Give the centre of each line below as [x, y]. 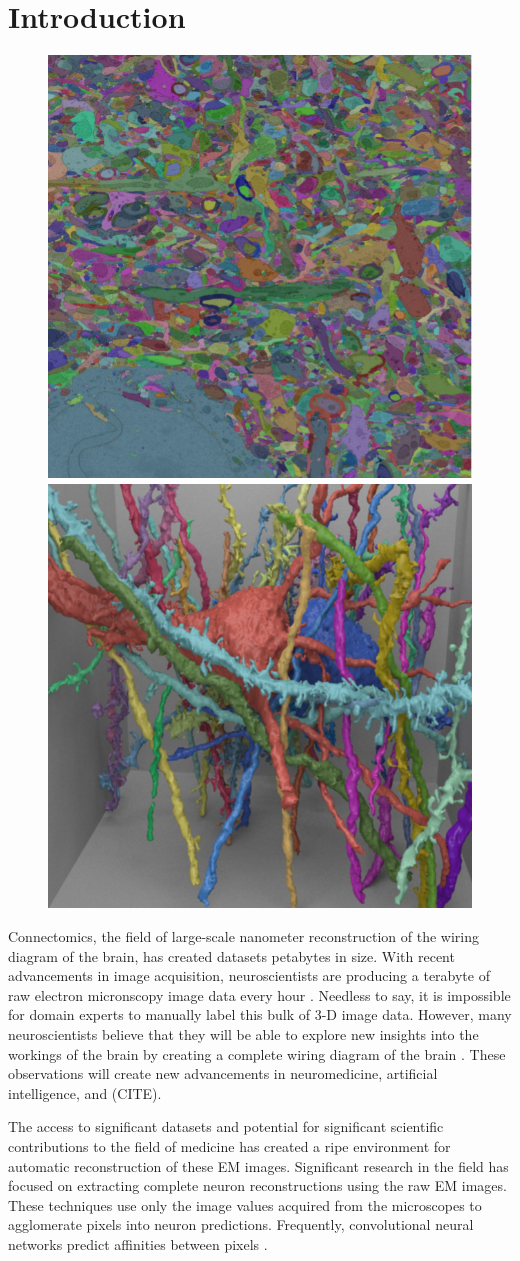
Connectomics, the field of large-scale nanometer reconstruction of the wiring [243, 935]
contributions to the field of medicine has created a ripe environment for [229, 1145]
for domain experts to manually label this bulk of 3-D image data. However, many [260, 1014]
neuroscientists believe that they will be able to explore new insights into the [243, 1033]
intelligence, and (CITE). [85, 1092]
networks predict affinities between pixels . [138, 1243]
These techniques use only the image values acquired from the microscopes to [245, 1204]
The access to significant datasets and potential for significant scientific [226, 1126]
